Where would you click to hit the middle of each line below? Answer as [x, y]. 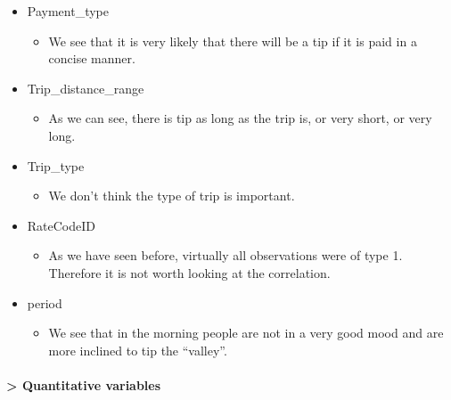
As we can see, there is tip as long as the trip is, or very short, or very [240, 118]
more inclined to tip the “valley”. [138, 350]
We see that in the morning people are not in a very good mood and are [246, 333]
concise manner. [92, 58]
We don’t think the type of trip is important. [172, 196]
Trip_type [56, 165]
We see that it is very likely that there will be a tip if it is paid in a [233, 41]
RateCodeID [61, 225]
